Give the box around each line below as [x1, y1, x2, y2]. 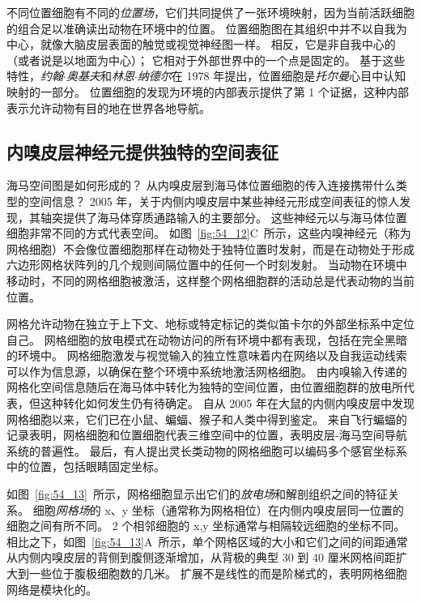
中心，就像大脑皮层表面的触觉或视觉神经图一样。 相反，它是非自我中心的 [6, 36, 396, 53]
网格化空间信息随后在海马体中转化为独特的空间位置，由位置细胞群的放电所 [6, 378, 403, 396]
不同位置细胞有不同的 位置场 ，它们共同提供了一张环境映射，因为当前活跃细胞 [6, 4, 415, 20]
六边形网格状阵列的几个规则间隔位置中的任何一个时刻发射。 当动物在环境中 [6, 256, 407, 273]
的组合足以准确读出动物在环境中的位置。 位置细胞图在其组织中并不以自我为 [6, 19, 407, 36]
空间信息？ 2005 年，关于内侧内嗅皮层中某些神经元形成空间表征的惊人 [28, 192, 400, 209]
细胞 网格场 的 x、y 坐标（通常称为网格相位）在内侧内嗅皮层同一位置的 [32, 501, 404, 518]
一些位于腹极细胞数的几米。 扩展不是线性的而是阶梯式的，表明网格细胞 [28, 565, 407, 582]
